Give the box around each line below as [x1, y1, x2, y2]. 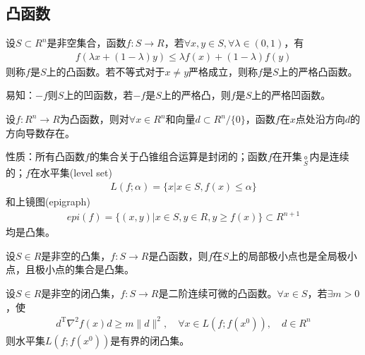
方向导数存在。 [6, 125, 75, 140]
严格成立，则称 [189, 64, 258, 78]
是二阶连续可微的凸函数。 [158, 285, 277, 300]
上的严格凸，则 [161, 88, 231, 102]
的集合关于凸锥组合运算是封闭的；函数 [89, 149, 268, 164]
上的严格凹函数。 [251, 88, 331, 102]
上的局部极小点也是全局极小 [228, 248, 357, 263]
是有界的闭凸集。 [110, 332, 190, 347]
